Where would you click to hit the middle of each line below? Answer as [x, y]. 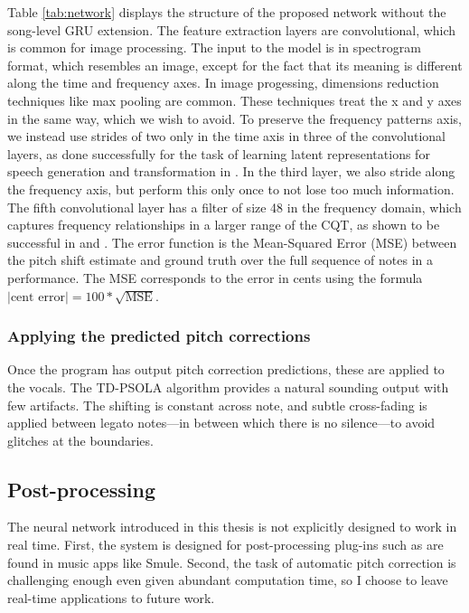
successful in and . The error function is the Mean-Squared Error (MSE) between [232, 242]
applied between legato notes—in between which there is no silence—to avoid [221, 423]
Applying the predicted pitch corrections [159, 336]
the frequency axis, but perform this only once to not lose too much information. [231, 189]
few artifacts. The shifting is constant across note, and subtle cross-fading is [217, 405]
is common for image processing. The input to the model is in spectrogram [214, 47]
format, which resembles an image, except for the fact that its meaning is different [235, 65]
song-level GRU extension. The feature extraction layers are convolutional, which [232, 29]
